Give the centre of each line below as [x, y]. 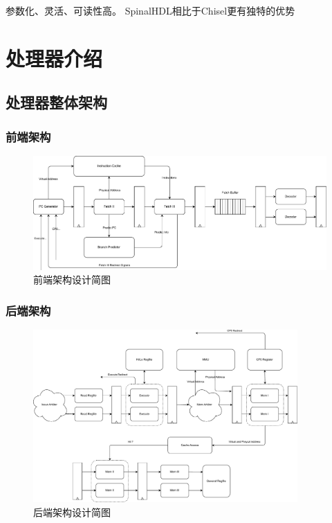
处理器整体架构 [56, 102]
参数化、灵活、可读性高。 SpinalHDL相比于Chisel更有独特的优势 [150, 10]
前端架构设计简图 [72, 280]
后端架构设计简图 [72, 512]
